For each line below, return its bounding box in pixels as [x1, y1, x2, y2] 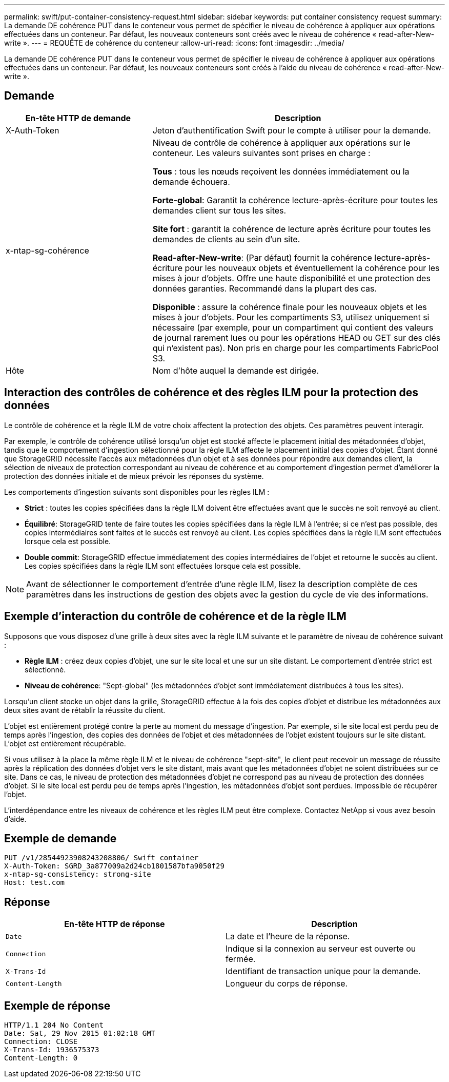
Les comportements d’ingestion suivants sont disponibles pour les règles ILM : [4, 487, 270, 496]
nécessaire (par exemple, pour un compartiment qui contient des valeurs [152, 322, 434, 333]
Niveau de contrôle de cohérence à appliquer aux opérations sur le [152, 137, 411, 148]
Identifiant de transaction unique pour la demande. [226, 966, 421, 977]
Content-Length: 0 [4, 1054, 78, 1062]
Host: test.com [4, 878, 65, 887]
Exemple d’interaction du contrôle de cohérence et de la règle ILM [4, 610, 346, 623]
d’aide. [4, 814, 27, 823]
